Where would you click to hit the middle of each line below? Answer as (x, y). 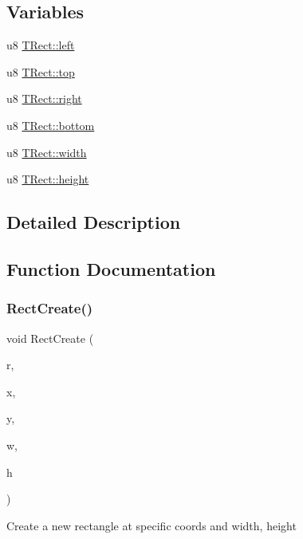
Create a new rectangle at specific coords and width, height (151, 525)
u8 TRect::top (41, 71)
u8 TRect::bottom (51, 125)
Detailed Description (94, 222)
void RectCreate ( (50, 338)
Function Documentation (111, 268)
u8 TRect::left (41, 45)
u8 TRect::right (44, 98)
